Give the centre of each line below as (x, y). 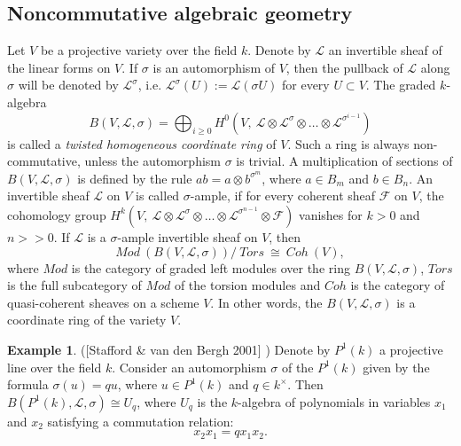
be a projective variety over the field (139, 50)
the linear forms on (59, 67)
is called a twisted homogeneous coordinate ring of (142, 143)
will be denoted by (68, 85)
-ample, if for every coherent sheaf (283, 196)
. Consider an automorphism (189, 367)
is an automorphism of (214, 67)
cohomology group (57, 214)
